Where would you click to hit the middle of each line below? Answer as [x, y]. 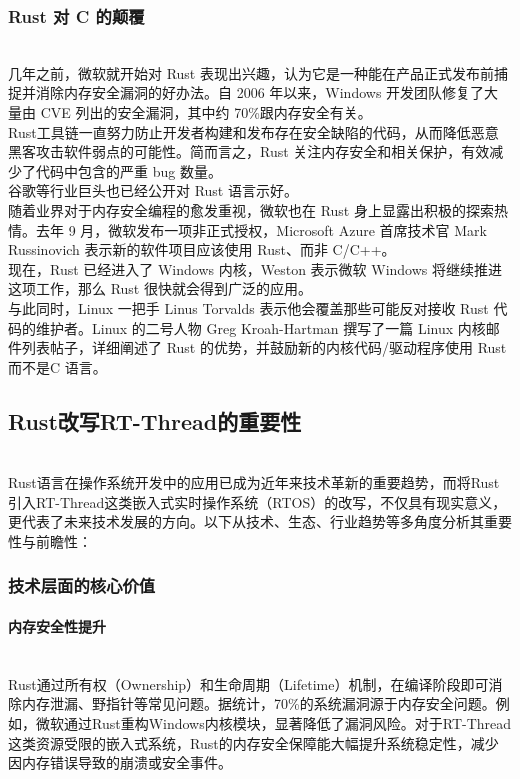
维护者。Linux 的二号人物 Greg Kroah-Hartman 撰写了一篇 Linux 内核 [260, 327]
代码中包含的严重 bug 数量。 [128, 170]
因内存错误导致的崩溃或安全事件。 [120, 762]
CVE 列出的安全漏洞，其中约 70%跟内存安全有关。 [206, 112]
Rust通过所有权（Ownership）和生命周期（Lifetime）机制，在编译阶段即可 [248, 683]
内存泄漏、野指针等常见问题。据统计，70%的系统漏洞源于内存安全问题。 [258, 703]
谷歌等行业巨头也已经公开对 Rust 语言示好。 [153, 190]
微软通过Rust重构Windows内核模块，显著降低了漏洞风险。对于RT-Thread [273, 722]
